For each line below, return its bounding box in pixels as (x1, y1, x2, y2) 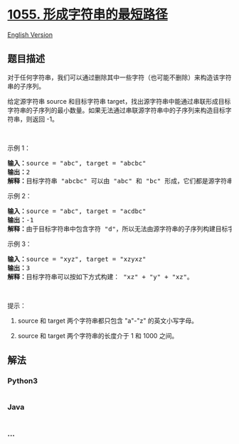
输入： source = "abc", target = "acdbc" (7, 207, 147, 215)
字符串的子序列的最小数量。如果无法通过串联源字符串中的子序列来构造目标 (7, 106, 225, 114)
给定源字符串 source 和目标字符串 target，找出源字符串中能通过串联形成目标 (7, 97, 231, 105)
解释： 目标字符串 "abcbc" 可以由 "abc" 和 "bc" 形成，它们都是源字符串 (7, 177, 233, 185)
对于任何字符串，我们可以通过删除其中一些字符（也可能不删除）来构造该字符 (7, 72, 232, 82)
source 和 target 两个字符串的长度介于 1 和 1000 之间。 (17, 331, 179, 340)
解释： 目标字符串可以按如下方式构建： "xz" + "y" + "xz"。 (7, 273, 193, 281)
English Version (7, 30, 53, 39)
